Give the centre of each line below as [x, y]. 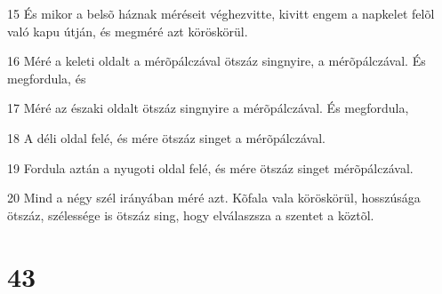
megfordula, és [47, 78]
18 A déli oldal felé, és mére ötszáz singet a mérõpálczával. [167, 137]
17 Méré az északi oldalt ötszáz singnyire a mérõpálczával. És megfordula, [208, 108]
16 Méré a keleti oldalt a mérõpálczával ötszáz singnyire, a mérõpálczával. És [217, 61]
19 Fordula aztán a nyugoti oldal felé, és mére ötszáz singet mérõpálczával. [210, 167]
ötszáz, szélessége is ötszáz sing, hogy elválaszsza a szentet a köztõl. [191, 215]
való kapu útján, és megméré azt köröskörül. [128, 31]
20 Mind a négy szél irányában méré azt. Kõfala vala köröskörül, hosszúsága [214, 198]
